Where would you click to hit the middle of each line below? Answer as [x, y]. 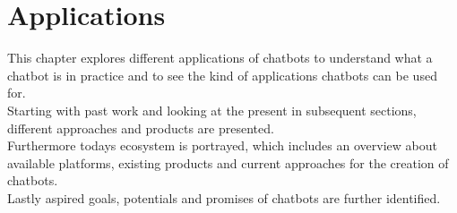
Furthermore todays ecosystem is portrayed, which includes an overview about [222, 145]
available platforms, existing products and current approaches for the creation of [228, 162]
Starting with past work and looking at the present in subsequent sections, [212, 110]
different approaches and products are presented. [141, 128]
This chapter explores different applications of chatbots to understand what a [220, 58]
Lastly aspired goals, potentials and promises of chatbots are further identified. [224, 197]
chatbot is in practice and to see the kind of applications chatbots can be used [222, 75]
